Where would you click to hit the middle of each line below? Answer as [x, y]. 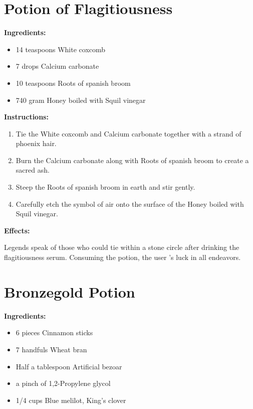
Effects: [17, 230]
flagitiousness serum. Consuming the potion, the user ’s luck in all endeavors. [122, 257]
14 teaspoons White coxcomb [61, 49]
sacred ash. [33, 170]
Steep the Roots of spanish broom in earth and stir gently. [105, 187]
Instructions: [26, 117]
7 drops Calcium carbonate [57, 66]
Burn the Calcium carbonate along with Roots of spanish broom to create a [132, 160]
